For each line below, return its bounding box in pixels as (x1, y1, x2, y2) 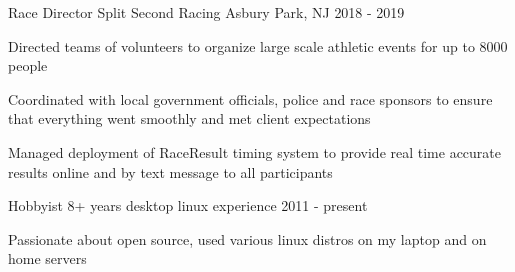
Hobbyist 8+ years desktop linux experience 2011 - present (8, 195, 368, 216)
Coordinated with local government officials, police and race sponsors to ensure (8, 88, 493, 109)
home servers (8, 248, 87, 269)
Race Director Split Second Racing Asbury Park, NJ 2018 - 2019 (8, 2, 405, 22)
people (8, 55, 48, 76)
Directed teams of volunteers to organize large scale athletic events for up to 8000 (8, 35, 508, 56)
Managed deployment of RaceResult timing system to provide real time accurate (8, 141, 502, 162)
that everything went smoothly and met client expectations (8, 108, 371, 129)
